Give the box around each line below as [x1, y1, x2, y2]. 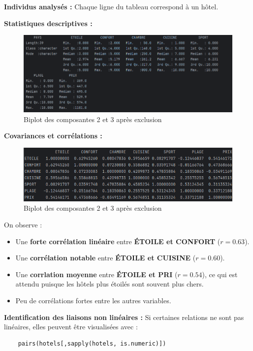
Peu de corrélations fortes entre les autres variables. [15, 295, 171, 306]
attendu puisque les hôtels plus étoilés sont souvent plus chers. [15, 279, 204, 289]
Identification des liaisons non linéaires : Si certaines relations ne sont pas [4, 312, 244, 322]
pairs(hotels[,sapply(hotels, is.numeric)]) [18, 340, 166, 347]
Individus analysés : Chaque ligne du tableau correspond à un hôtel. [4, 1, 219, 11]
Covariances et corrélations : [4, 130, 102, 141]
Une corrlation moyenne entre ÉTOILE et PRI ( [15, 269, 178, 279]
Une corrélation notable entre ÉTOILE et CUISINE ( [15, 253, 196, 263]
